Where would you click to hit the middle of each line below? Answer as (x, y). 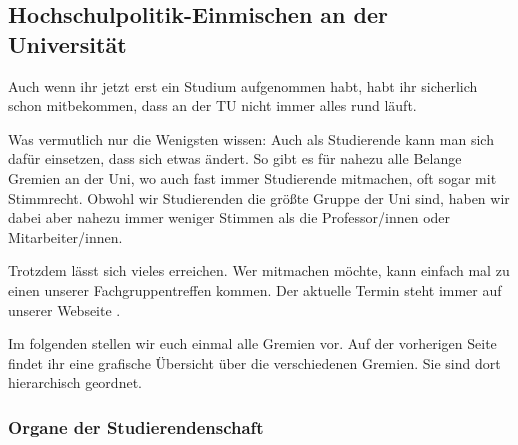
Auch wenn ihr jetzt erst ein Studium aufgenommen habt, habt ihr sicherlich (243, 85)
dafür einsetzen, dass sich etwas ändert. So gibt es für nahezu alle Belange (235, 158)
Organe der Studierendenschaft (136, 426)
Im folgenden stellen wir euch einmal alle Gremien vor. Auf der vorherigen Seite (252, 343)
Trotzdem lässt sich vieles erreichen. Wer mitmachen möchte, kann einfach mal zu (259, 270)
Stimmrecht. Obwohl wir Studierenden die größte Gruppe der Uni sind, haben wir (259, 197)
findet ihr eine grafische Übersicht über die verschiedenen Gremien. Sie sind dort (254, 362)
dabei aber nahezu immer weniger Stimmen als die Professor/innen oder (229, 217)
